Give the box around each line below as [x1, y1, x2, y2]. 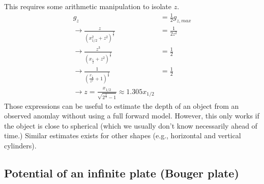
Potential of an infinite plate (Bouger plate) [4, 165, 239, 181]
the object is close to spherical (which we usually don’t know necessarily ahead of [4, 120, 257, 131]
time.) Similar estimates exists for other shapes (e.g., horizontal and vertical [4, 130, 241, 141]
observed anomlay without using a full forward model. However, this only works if [4, 110, 259, 121]
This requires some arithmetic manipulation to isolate [4, 1, 172, 11]
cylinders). [4, 140, 37, 151]
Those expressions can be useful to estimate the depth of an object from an [4, 100, 239, 111]
